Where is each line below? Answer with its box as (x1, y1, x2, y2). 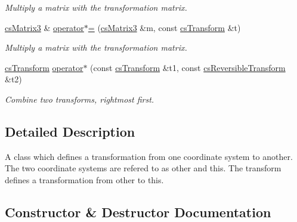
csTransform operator (5, 61, 83, 73)
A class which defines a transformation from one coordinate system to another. (5, 150, 293, 162)
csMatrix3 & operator (5, 21, 84, 33)
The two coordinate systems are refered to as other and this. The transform (5, 162, 281, 174)
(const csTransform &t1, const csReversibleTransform (90, 61, 286, 73)
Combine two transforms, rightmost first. (5, 92, 154, 105)
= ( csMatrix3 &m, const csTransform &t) (88, 21, 241, 33)
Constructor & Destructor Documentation (5, 202, 271, 221)
